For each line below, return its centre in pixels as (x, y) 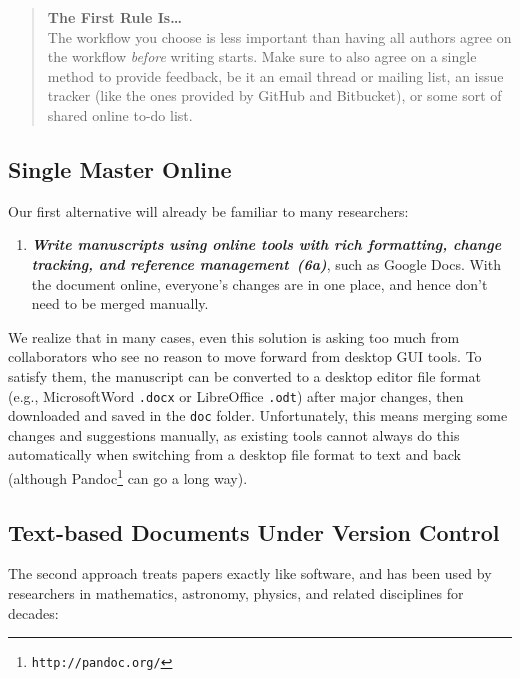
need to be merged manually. (120, 303)
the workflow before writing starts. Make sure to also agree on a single (262, 56)
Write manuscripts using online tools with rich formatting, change (266, 244)
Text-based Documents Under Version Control (254, 531)
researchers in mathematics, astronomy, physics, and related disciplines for (236, 593)
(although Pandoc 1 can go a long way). (128, 476)
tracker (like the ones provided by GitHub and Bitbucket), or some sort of (274, 95)
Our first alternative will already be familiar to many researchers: (208, 210)
